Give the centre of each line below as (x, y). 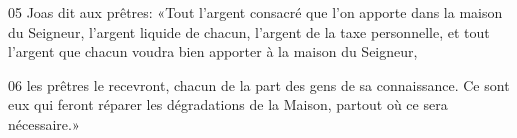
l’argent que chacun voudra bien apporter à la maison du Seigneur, (213, 51)
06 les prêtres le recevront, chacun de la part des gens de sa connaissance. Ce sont (259, 84)
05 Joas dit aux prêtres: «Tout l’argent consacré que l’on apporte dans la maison (255, 12)
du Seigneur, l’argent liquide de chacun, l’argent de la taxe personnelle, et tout (249, 31)
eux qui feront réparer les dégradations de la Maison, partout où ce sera (228, 104)
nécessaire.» (44, 123)
